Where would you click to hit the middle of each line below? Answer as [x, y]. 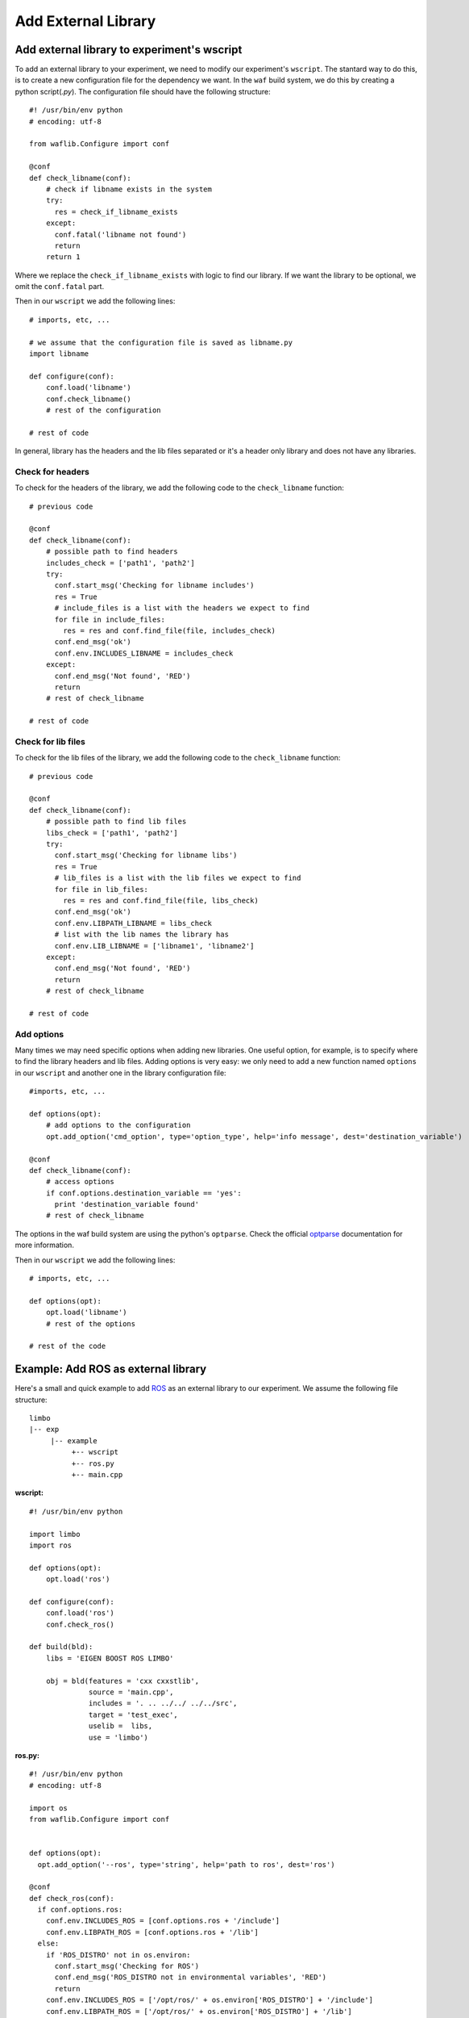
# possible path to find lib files [116, 822]
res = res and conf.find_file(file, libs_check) [161, 900]
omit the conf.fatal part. [60, 287]
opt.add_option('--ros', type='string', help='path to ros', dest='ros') [186, 1864]
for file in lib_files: [102, 889]
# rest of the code [68, 1346]
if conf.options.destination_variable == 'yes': [143, 1193]
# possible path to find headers [112, 552]
